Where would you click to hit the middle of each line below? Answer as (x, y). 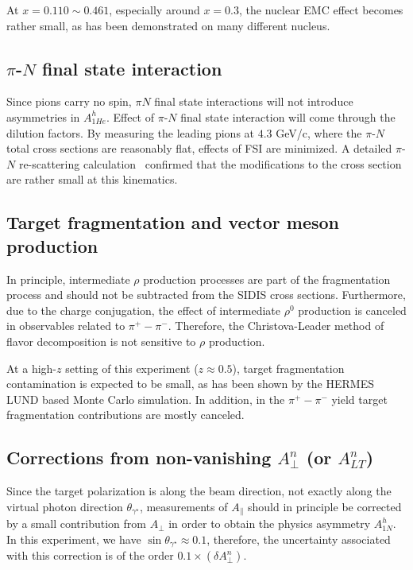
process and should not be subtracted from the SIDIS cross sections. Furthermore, (206, 295)
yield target (359, 399)
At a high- (31, 368)
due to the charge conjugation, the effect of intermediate (144, 310)
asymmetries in (43, 116)
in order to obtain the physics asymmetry (270, 523)
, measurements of (183, 506)
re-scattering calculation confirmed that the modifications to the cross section (210, 163)
